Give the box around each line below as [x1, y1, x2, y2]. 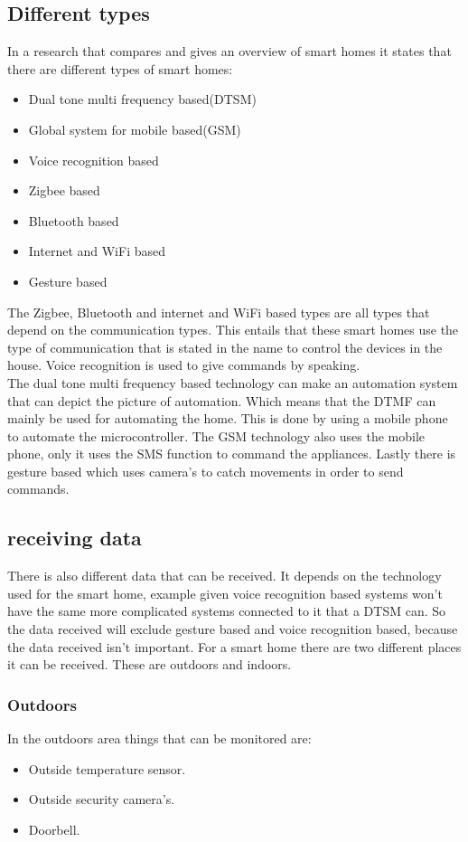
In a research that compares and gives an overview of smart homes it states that [7, 42, 452, 61]
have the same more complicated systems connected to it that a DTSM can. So [7, 601, 446, 620]
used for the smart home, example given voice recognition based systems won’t [7, 583, 443, 602]
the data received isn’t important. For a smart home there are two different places [7, 637, 462, 656]
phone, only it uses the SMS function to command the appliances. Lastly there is [7, 444, 456, 463]
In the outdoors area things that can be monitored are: [7, 729, 312, 748]
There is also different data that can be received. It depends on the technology [7, 566, 442, 585]
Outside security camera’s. [28, 790, 175, 809]
